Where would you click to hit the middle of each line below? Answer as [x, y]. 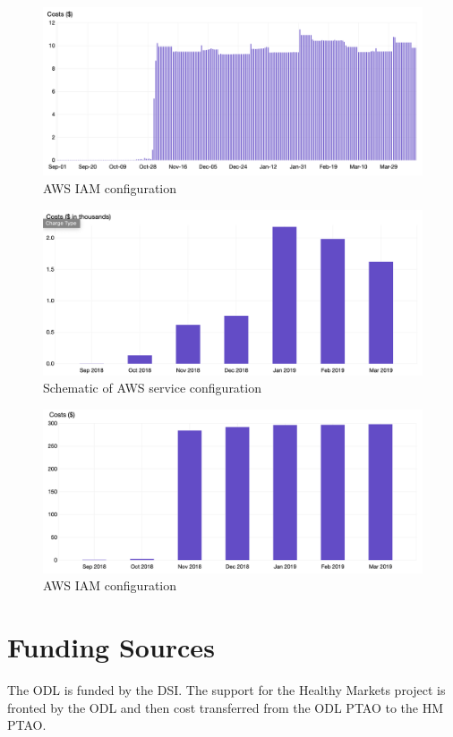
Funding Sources [111, 647]
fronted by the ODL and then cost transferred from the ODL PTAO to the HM [226, 707]
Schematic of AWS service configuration [152, 388]
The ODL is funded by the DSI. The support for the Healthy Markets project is [226, 690]
